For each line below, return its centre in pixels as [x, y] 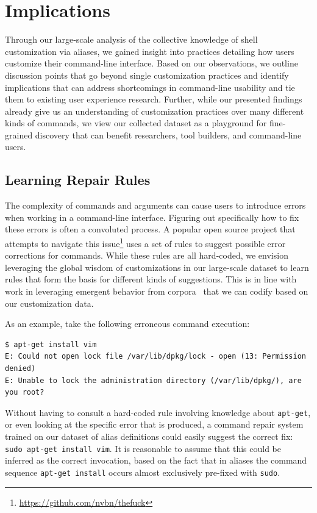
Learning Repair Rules [78, 180]
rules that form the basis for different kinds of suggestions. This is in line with [151, 279]
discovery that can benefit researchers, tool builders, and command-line [168, 135]
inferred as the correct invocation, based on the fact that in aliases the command [156, 460]
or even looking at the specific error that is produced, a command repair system [154, 424]
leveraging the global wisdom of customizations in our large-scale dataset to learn [157, 267]
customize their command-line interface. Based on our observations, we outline [151, 63]
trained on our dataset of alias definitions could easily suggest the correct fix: [149, 436]
